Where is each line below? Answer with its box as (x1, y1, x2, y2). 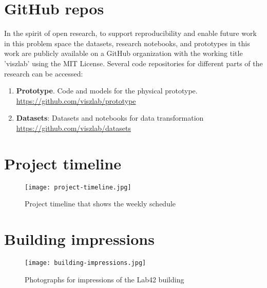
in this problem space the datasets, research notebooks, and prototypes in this (4, 37, 250, 48)
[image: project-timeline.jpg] (25, 183, 131, 191)
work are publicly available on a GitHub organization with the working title (4, 48, 243, 59)
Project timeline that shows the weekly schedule (25, 198, 176, 209)
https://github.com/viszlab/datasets (16, 122, 131, 133)
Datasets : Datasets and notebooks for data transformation (16, 112, 204, 123)
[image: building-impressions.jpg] (25, 259, 146, 266)
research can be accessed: (4, 68, 83, 79)
